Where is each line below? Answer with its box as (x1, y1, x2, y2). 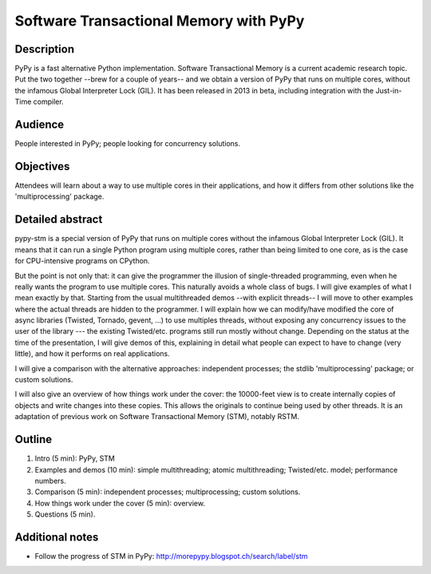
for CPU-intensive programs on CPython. (14, 256, 151, 266)
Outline (14, 433, 52, 446)
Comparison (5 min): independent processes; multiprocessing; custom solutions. (34, 487, 301, 497)
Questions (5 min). (34, 509, 96, 519)
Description (14, 42, 75, 56)
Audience (14, 118, 65, 132)
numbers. (34, 476, 67, 485)
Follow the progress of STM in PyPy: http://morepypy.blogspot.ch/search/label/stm (34, 551, 308, 560)
